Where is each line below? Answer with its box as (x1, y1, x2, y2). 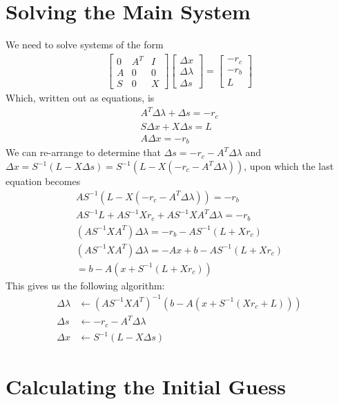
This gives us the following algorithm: (6, 278, 165, 292)
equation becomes (6, 174, 81, 189)
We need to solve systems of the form (6, 37, 164, 52)
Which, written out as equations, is (6, 90, 155, 105)
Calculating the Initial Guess (6, 372, 286, 400)
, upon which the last (244, 159, 334, 173)
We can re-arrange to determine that (6, 145, 161, 160)
